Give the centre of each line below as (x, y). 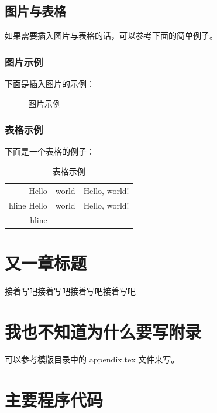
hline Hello (28, 205)
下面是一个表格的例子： (50, 151)
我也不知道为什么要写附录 (103, 331)
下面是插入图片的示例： (50, 84)
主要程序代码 (54, 400)
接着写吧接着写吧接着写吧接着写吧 (70, 291)
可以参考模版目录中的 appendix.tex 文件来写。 (92, 359)
